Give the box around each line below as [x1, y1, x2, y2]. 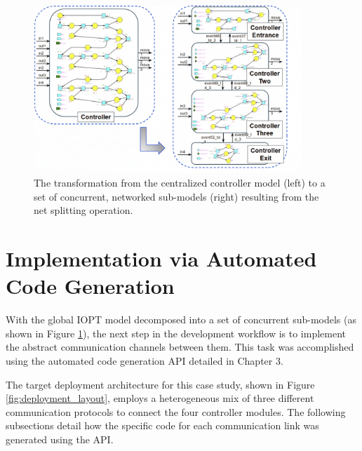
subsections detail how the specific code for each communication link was [6, 418, 319, 433]
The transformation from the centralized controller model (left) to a [34, 175, 326, 190]
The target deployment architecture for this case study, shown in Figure [6, 377, 315, 391]
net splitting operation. [34, 203, 133, 217]
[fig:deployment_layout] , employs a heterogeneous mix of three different [6, 391, 314, 405]
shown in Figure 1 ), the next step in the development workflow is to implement [6, 325, 347, 340]
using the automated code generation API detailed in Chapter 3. [6, 353, 283, 368]
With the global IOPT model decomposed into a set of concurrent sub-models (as [6, 312, 356, 327]
